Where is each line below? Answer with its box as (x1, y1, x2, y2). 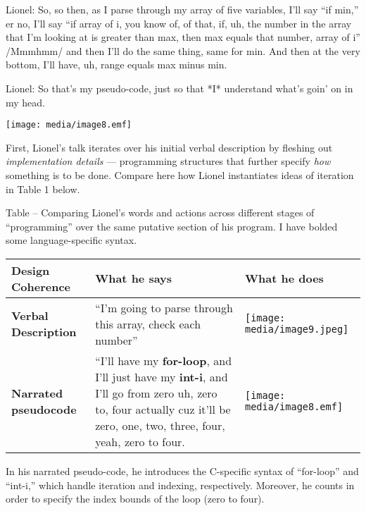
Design (11, 261, 50, 278)
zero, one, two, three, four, (95, 417, 225, 433)
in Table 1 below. (6, 181, 80, 196)
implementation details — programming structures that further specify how (6, 154, 331, 168)
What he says (95, 270, 172, 287)
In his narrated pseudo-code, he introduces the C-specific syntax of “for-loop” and (6, 463, 359, 478)
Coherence (11, 278, 71, 295)
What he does (244, 270, 324, 287)
